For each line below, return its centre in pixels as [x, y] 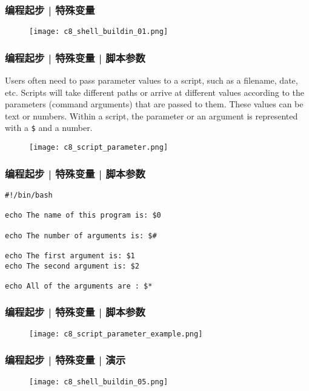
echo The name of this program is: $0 [83, 216]
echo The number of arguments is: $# [81, 236]
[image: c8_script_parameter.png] [99, 148]
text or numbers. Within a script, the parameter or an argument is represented [151, 115]
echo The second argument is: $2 [72, 266]
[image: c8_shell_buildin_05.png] [99, 382]
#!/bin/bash [29, 195]
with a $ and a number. [49, 128]
